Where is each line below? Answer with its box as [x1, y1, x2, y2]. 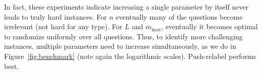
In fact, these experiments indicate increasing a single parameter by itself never [4, 2, 249, 12]
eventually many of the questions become [115, 11, 243, 22]
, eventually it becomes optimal [161, 21, 258, 32]
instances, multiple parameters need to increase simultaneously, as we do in [4, 41, 236, 51]
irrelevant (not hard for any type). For [4, 21, 122, 32]
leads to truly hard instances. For [4, 11, 107, 22]
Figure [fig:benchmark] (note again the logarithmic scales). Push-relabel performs [4, 50, 256, 61]
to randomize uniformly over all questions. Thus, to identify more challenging [4, 31, 243, 41]
